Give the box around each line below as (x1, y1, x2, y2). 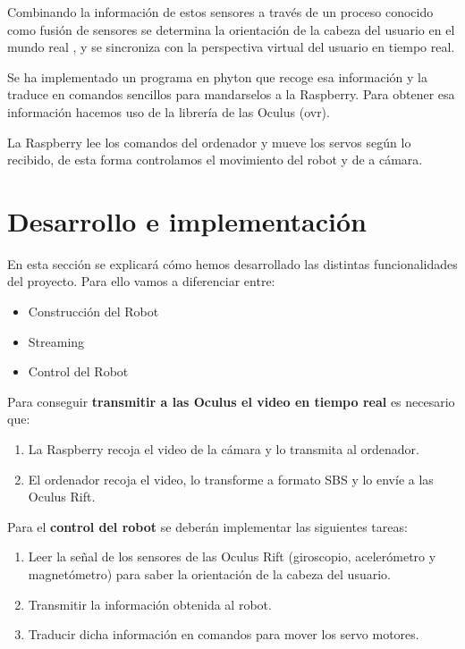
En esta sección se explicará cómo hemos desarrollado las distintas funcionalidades (7, 254, 458, 273)
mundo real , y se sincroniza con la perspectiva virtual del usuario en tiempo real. (7, 38, 455, 56)
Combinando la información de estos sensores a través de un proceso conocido (7, 3, 434, 21)
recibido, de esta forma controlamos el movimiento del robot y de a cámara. (7, 150, 423, 169)
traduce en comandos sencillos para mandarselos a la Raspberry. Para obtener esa (7, 85, 455, 104)
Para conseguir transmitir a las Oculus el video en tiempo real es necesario (7, 392, 455, 410)
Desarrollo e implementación (7, 202, 367, 239)
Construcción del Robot (28, 302, 159, 321)
